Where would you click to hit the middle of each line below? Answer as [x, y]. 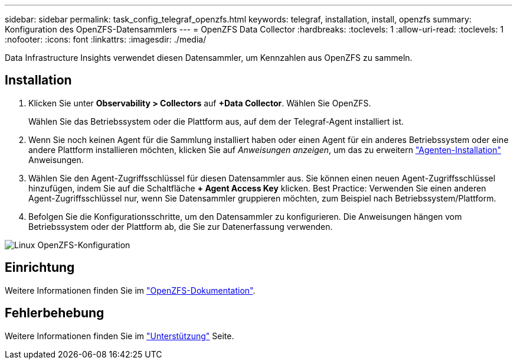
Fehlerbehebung [55, 313]
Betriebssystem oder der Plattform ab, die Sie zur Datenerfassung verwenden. [181, 226]
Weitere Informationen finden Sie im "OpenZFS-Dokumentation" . [130, 290]
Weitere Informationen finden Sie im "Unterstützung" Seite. [120, 336]
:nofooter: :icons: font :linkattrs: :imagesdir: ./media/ [106, 39]
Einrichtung [40, 268]
